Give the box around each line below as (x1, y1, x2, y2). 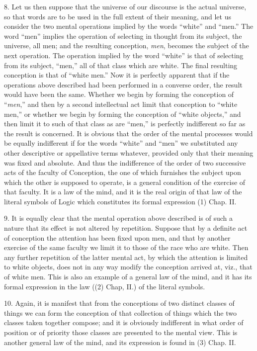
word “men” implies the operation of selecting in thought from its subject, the (4, 30, 242, 41)
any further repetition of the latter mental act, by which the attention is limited (4, 252, 248, 262)
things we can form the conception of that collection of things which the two (4, 307, 237, 318)
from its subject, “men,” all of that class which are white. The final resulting (4, 60, 238, 70)
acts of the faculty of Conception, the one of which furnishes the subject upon (4, 167, 241, 177)
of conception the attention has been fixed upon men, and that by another (4, 232, 231, 243)
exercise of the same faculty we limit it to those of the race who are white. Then (4, 242, 249, 253)
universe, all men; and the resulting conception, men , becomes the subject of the (4, 40, 249, 51)
